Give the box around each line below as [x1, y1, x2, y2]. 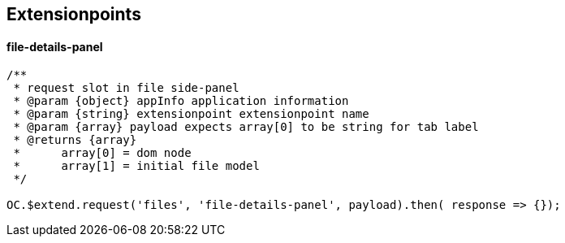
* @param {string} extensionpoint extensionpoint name [13, 107, 369, 121]
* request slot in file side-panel [13, 81, 239, 95]
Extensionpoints [6, 4, 141, 24]
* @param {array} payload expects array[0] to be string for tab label [13, 120, 479, 134]
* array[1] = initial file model [13, 159, 260, 173]
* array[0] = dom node [13, 146, 192, 160]
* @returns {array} [13, 133, 137, 147]
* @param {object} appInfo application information [13, 94, 349, 108]
